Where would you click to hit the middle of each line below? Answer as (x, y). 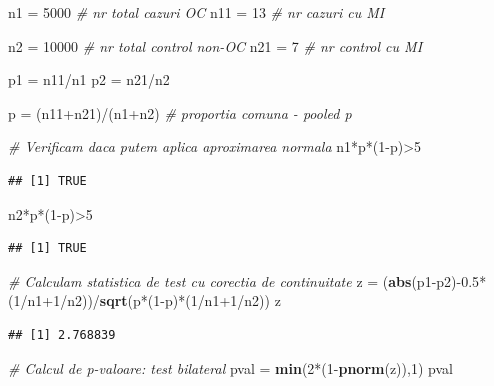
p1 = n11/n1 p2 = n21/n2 (89, 79)
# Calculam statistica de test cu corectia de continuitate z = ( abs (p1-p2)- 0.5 (244, 280)
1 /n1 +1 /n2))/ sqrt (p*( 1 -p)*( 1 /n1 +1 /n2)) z (147, 300)
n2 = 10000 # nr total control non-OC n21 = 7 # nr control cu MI (215, 45)
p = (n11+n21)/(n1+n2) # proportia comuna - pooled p (180, 112)
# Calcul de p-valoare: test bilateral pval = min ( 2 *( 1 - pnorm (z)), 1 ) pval (230, 367)
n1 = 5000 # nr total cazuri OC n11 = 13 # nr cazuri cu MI (196, 12)
